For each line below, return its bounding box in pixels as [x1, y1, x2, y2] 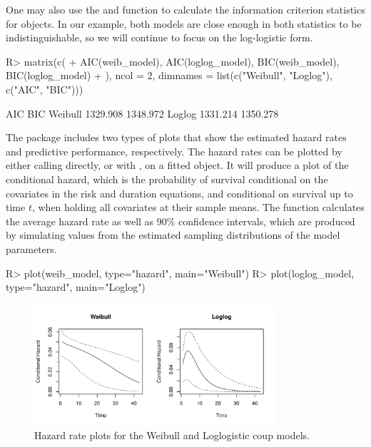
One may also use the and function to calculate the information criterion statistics [6, 2, 365, 16]
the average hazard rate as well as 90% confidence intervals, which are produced [6, 213, 355, 228]
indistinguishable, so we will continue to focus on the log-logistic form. [6, 30, 313, 45]
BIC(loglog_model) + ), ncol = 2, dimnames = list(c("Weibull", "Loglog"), [6, 68, 332, 83]
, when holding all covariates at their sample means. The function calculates [31, 200, 365, 215]
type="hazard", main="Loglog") [6, 279, 146, 294]
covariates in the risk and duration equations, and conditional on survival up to [6, 185, 353, 200]
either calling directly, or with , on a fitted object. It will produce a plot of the [6, 158, 349, 173]
